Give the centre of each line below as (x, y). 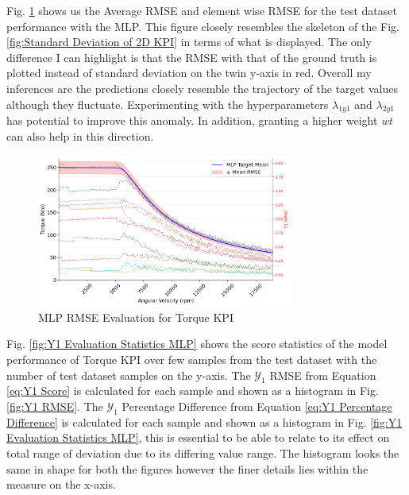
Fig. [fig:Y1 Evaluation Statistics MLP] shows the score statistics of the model (197, 344)
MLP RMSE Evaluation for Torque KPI (136, 317)
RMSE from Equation (323, 375)
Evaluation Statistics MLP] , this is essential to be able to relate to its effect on (198, 437)
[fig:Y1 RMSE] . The (55, 406)
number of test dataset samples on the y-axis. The (129, 375)
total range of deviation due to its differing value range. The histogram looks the (203, 453)
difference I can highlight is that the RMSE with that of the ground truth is (192, 57)
